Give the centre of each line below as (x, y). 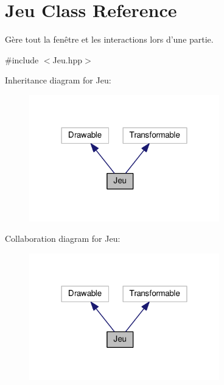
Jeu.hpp (68, 59)
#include (22, 59)
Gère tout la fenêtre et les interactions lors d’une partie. (109, 39)
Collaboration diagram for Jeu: (63, 238)
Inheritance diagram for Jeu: (58, 80)
